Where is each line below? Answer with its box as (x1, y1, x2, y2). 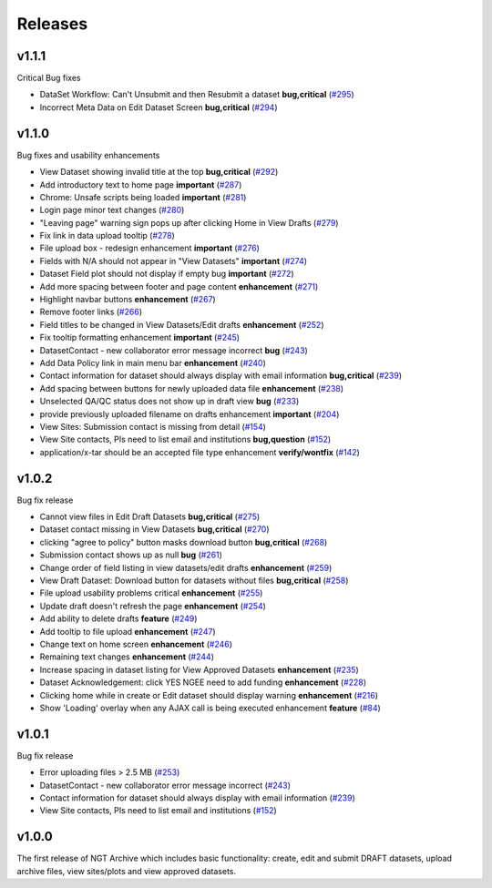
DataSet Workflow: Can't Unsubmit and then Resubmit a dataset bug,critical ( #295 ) (39, 89, 354, 100)
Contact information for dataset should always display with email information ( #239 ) (39, 792, 355, 803)
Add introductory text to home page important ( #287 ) (39, 179, 242, 190)
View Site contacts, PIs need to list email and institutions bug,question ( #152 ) (39, 434, 332, 445)
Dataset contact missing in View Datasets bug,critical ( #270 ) (39, 524, 270, 535)
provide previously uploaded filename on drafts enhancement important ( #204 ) (39, 408, 340, 419)
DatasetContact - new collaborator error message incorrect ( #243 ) (39, 780, 292, 791)
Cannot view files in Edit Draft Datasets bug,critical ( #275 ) (39, 511, 261, 523)
